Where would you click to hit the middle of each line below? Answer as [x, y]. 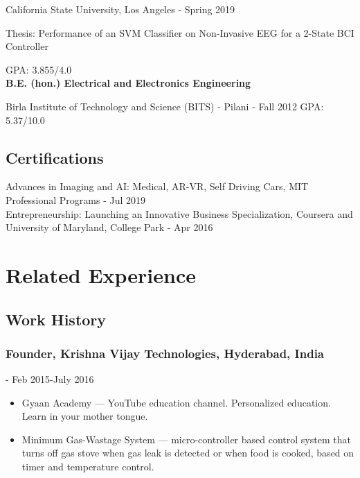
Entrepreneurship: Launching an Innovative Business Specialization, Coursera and [179, 213]
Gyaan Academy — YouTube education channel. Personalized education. [176, 402]
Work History [56, 319]
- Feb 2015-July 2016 [50, 379]
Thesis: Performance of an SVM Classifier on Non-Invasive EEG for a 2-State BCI [180, 32]
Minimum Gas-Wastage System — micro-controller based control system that [186, 439]
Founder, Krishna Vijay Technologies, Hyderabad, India [165, 353]
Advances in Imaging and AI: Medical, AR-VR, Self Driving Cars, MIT [157, 186]
